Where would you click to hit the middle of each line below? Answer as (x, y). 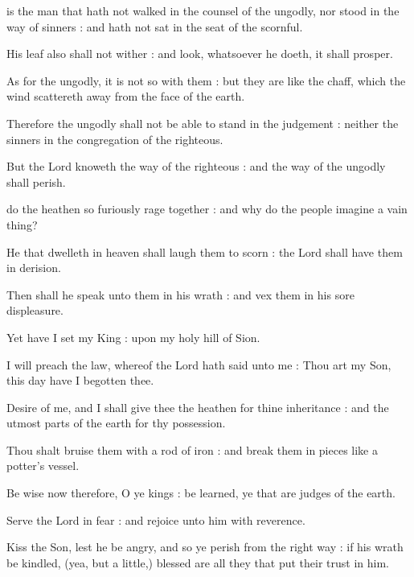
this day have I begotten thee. (80, 380)
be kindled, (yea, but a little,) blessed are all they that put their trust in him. (198, 562)
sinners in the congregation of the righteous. (115, 139)
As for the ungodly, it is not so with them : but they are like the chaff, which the (206, 80)
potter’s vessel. (43, 466)
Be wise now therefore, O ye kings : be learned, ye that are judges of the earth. (201, 493)
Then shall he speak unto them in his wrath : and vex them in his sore (180, 294)
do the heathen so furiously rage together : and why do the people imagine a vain (207, 209)
